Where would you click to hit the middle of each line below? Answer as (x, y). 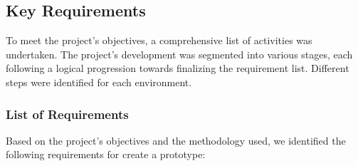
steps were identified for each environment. (99, 82)
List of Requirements (67, 114)
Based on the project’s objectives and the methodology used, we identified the (176, 140)
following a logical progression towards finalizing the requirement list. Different (178, 68)
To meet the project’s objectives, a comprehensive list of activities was (159, 40)
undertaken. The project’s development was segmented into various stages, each (179, 54)
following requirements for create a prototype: (106, 154)
